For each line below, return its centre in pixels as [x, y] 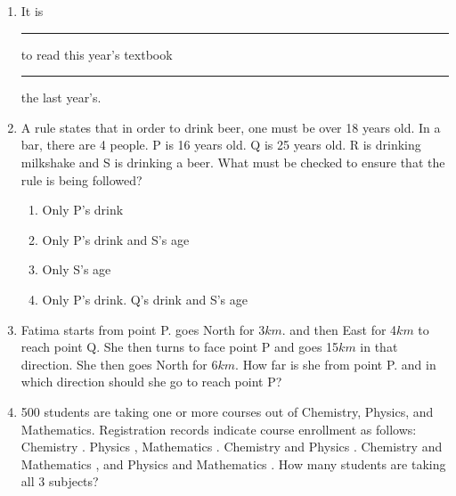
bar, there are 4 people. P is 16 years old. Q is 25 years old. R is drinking [221, 145]
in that [379, 347]
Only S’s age [77, 269]
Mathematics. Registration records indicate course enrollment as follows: [219, 429]
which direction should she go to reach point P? [151, 382]
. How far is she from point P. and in [336, 364]
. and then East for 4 [339, 329]
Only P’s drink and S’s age [116, 239]
